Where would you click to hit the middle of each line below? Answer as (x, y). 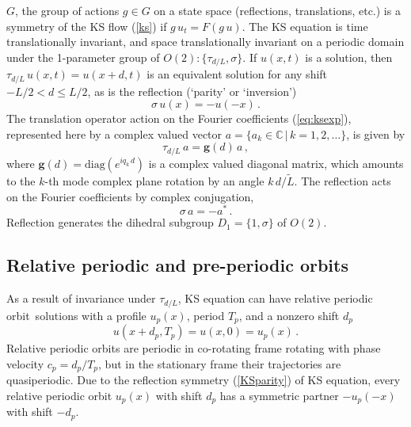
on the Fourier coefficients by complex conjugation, (130, 196)
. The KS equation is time (305, 26)
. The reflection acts (342, 181)
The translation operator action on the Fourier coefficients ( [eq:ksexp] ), (179, 118)
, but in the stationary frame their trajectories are (220, 363)
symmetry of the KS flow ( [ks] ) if (87, 26)
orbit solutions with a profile (76, 315)
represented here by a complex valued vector (114, 133)
